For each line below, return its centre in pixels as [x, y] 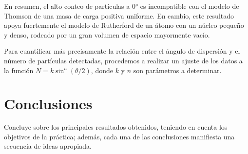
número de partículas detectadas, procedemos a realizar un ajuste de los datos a [123, 60]
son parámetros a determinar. [177, 70]
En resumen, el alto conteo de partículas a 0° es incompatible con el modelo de [122, 6]
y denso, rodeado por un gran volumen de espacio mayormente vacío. [107, 34]
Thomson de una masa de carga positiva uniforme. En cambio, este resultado [119, 15]
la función [19, 70]
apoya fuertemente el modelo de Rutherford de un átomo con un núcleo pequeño [124, 25]
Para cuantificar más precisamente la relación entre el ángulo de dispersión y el [122, 51]
